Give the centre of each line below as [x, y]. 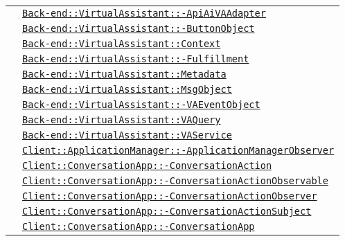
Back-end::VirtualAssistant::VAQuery [122, 120]
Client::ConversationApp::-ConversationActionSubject [167, 211]
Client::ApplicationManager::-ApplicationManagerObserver [178, 150]
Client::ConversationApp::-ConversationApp [139, 226]
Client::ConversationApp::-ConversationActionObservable [175, 181]
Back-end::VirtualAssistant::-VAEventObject [141, 105]
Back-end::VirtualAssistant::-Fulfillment [136, 59]
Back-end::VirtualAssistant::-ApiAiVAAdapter [144, 13]
